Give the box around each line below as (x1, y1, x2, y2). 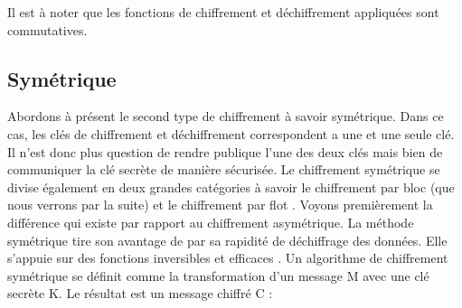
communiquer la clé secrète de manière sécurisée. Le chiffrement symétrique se (7, 160, 440, 179)
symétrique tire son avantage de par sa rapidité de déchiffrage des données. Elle (7, 230, 448, 249)
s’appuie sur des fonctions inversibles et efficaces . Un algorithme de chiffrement (7, 248, 448, 267)
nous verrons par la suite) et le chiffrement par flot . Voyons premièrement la (7, 195, 433, 214)
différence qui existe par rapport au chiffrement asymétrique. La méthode (7, 212, 414, 231)
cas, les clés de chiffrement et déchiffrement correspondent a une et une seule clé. (7, 124, 455, 143)
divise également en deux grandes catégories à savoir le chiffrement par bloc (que (7, 177, 455, 196)
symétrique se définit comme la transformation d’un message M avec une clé (7, 266, 429, 285)
